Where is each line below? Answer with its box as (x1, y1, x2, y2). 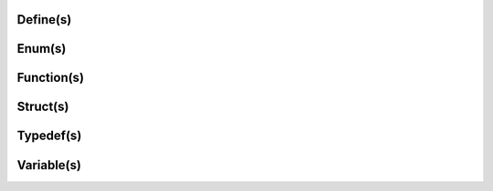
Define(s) (16, 12, 72, 27)
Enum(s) (16, 41, 67, 56)
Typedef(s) (16, 128, 82, 144)
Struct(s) (16, 99, 69, 115)
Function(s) (16, 70, 85, 85)
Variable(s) (16, 157, 82, 173)
